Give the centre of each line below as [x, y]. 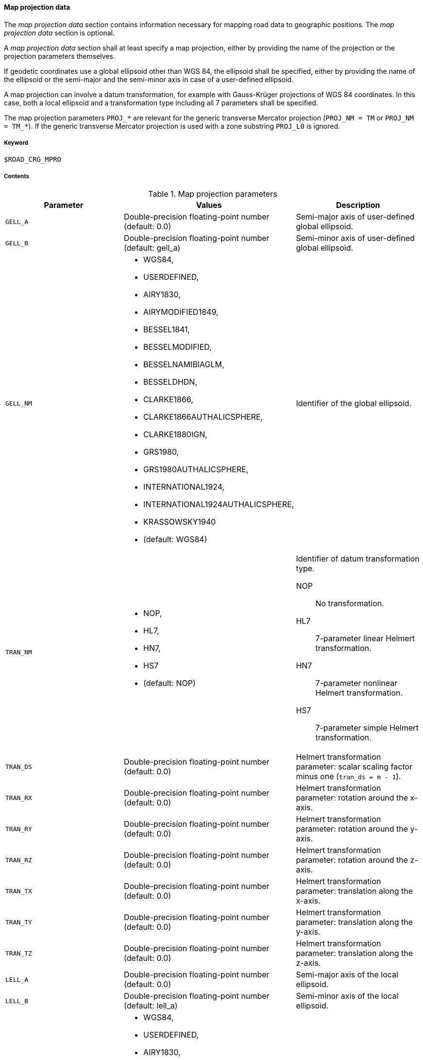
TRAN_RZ [19, 860]
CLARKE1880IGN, [175, 435]
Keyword [16, 143]
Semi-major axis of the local [347, 975]
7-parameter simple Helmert [367, 728]
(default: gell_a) [152, 248]
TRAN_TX [19, 891]
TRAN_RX [19, 798]
